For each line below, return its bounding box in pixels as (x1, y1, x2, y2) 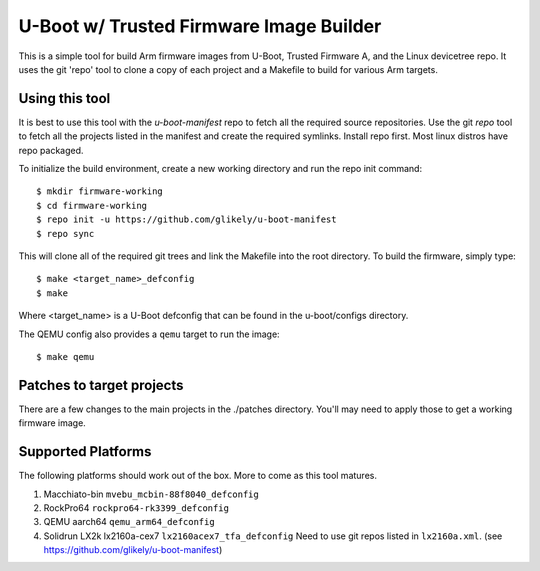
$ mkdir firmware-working (36, 186, 164, 197)
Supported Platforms (18, 443, 152, 460)
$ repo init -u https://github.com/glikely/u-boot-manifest (36, 214, 337, 225)
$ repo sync (36, 228, 95, 239)
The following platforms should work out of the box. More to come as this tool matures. (18, 470, 377, 482)
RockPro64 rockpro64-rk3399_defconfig (43, 501, 230, 514)
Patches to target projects (18, 376, 184, 394)
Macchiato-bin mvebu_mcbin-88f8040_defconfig (43, 488, 259, 500)
